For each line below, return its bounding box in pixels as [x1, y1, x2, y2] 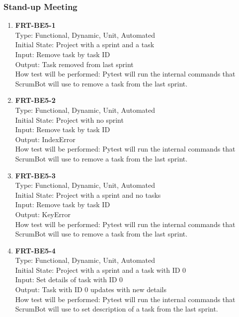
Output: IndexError [15, 134, 76, 144]
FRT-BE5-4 [15, 245, 56, 255]
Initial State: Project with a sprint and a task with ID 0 [15, 264, 186, 275]
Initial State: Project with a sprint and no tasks [15, 189, 161, 200]
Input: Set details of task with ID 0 [15, 274, 123, 285]
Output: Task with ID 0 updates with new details [15, 284, 166, 295]
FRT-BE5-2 [15, 95, 56, 105]
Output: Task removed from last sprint [15, 59, 134, 69]
